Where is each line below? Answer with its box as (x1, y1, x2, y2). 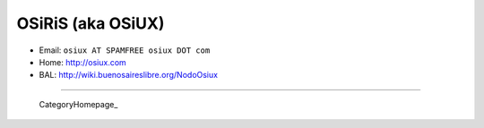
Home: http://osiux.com (39, 56, 127, 67)
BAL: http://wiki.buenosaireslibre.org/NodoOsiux (39, 70, 219, 81)
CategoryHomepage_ (39, 98, 118, 109)
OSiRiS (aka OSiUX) (16, 13, 165, 33)
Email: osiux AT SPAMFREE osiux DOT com (39, 45, 211, 55)
